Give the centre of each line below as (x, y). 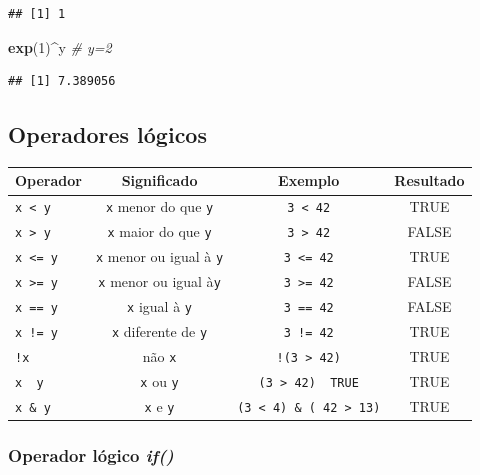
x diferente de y (159, 330)
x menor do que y (159, 206)
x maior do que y (159, 231)
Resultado (429, 180)
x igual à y (159, 305)
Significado (159, 180)
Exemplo (309, 180)
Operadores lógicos (107, 134)
